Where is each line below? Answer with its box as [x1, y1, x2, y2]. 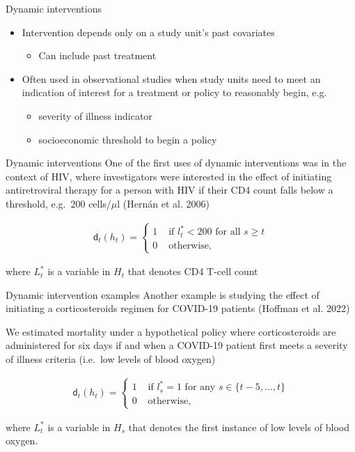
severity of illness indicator [38, 108, 152, 123]
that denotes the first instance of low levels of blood [128, 419, 349, 434]
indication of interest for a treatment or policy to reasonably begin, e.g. [22, 85, 327, 100]
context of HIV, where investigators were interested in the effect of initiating [6, 169, 332, 183]
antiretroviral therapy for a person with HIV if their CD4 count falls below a [6, 182, 333, 197]
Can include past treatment [38, 48, 157, 63]
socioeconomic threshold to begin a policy [38, 132, 217, 146]
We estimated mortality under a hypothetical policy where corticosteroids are [6, 324, 336, 338]
